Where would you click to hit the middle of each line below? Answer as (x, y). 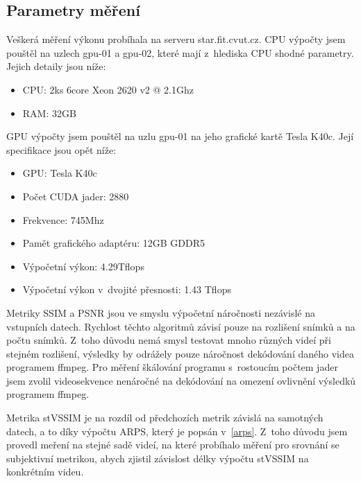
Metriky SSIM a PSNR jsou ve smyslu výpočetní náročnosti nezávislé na (161, 312)
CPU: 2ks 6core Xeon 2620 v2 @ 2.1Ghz (108, 89)
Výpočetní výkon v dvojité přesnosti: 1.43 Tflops (127, 289)
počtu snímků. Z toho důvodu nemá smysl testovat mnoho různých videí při (169, 340)
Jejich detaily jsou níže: (56, 66)
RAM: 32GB (49, 113)
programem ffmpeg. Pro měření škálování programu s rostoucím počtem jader (172, 367)
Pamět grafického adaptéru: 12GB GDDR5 (114, 243)
